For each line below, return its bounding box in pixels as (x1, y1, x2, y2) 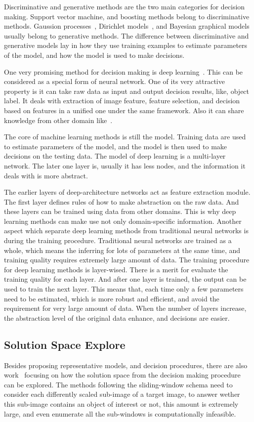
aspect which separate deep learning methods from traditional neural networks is (4, 225, 249, 236)
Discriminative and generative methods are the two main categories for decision (4, 1, 245, 11)
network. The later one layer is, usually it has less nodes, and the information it (4, 160, 246, 170)
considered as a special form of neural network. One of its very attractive (4, 76, 225, 86)
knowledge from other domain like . (4, 115, 113, 125)
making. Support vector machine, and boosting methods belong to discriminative (4, 11, 250, 21)
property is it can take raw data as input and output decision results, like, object (4, 85, 250, 96)
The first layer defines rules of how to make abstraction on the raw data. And (4, 196, 239, 207)
